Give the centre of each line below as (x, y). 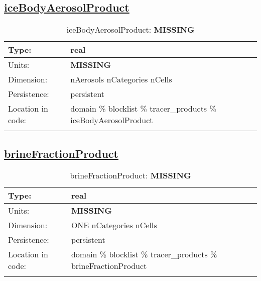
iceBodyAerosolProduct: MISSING (130, 30)
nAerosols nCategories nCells (121, 79)
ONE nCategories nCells (114, 225)
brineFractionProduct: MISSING (130, 175)
